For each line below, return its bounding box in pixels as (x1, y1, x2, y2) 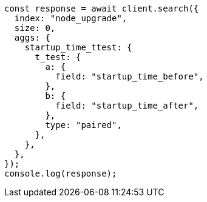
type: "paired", (45, 120, 122, 130)
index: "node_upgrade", (14, 13, 127, 23)
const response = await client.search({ (4, 4, 199, 13)
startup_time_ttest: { (24, 42, 132, 52)
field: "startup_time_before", (55, 72, 204, 81)
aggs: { (14, 33, 50, 42)
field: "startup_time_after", (55, 101, 199, 110)
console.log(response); (4, 169, 117, 178)
